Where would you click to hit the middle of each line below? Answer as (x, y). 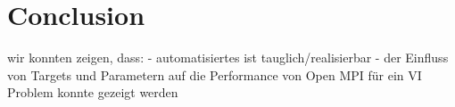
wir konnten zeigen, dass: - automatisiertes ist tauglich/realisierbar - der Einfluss (228, 58)
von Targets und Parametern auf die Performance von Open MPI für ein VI (215, 74)
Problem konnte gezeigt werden (93, 92)
